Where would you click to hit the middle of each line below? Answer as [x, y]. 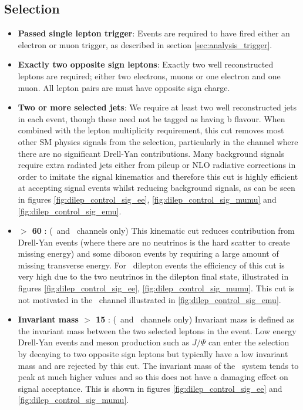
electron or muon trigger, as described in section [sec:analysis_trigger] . [145, 44]
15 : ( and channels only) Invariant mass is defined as [195, 319]
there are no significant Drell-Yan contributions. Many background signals [151, 153]
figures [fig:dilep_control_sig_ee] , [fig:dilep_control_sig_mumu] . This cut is [156, 288]
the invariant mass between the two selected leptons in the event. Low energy [157, 330]
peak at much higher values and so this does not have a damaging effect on [153, 377]
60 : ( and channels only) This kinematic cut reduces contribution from [163, 231]
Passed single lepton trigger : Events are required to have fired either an [154, 33]
